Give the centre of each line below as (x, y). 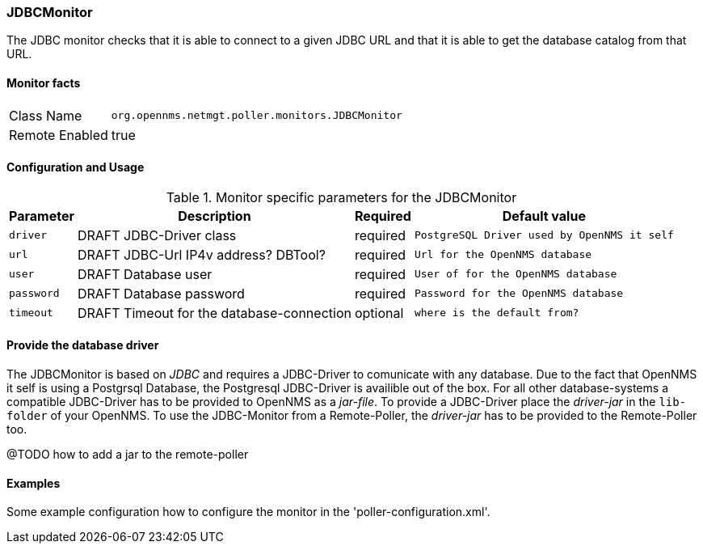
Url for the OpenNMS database (503, 255)
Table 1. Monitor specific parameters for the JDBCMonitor (341, 197)
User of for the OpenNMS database (516, 274)
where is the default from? (497, 313)
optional (379, 313)
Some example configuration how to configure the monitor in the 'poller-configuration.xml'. (248, 512)
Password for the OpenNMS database (519, 294)
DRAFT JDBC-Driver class (157, 235)
